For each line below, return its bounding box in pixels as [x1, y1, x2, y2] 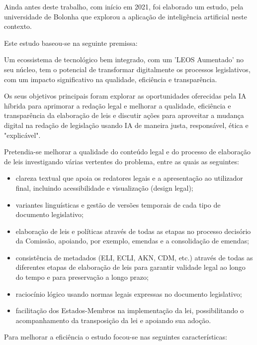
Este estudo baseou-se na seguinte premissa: [4, 37, 138, 48]
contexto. [4, 21, 32, 31]
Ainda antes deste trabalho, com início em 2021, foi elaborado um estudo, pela [4, 1, 244, 11]
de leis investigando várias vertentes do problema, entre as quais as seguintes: [4, 156, 239, 166]
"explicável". [4, 129, 41, 140]
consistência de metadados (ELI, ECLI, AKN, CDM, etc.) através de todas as [15, 252, 253, 262]
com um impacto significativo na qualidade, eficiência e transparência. [4, 74, 217, 84]
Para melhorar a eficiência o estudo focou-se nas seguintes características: [4, 332, 227, 342]
